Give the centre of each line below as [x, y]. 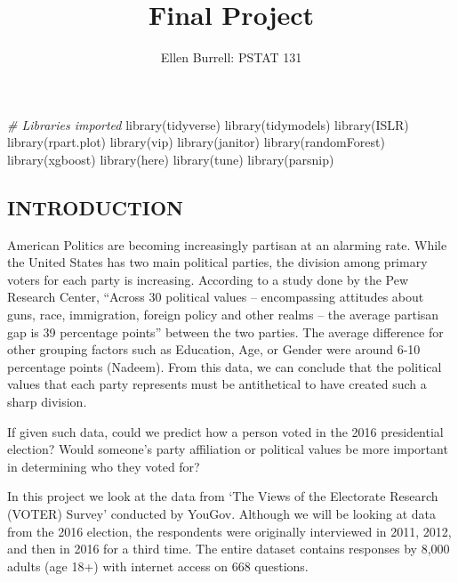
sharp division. [47, 402]
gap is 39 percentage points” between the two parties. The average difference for [225, 331]
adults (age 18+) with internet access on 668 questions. [158, 566]
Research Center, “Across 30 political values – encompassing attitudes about [216, 297]
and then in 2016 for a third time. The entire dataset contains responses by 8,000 [229, 549]
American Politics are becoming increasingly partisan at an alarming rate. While [227, 244]
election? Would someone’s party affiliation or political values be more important [228, 449]
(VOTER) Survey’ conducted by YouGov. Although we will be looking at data [222, 514]
